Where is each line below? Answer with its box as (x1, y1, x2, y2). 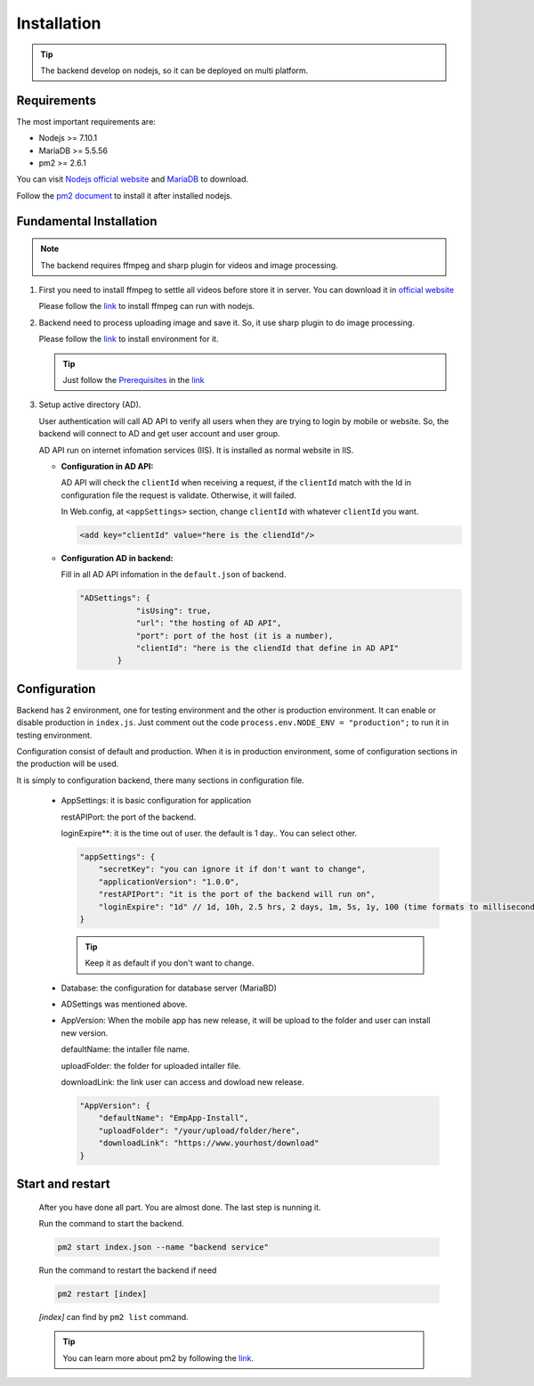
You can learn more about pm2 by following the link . (62, 1352, 254, 1363)
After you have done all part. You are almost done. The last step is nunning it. (38, 1202, 321, 1212)
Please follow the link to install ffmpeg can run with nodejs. (38, 301, 255, 312)
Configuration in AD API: (61, 461, 154, 471)
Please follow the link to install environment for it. (38, 334, 219, 345)
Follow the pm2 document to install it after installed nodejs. (16, 190, 233, 200)
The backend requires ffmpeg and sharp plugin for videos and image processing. (40, 259, 338, 271)
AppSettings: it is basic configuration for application (61, 795, 252, 806)
